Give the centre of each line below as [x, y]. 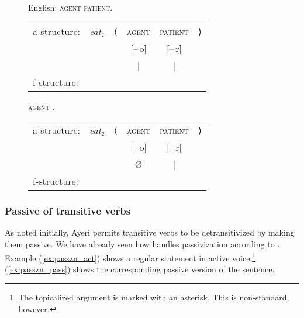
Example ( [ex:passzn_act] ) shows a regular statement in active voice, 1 [130, 257]
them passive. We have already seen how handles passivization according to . [142, 244]
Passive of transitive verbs [68, 211]
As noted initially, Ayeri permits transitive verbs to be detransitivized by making [150, 232]
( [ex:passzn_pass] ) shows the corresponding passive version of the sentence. [140, 269]
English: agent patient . [70, 7]
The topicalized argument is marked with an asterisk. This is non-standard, [154, 297]
